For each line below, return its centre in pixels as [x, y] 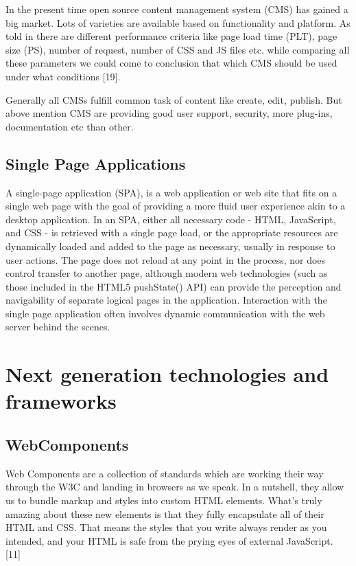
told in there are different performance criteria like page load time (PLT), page [171, 36]
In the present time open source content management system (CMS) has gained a [177, 9]
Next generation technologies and [167, 374]
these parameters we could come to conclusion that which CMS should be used [171, 63]
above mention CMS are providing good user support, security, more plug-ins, [169, 113]
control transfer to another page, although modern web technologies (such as [167, 273]
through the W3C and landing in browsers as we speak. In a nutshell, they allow [175, 487]
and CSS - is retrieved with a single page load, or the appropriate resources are [172, 233]
